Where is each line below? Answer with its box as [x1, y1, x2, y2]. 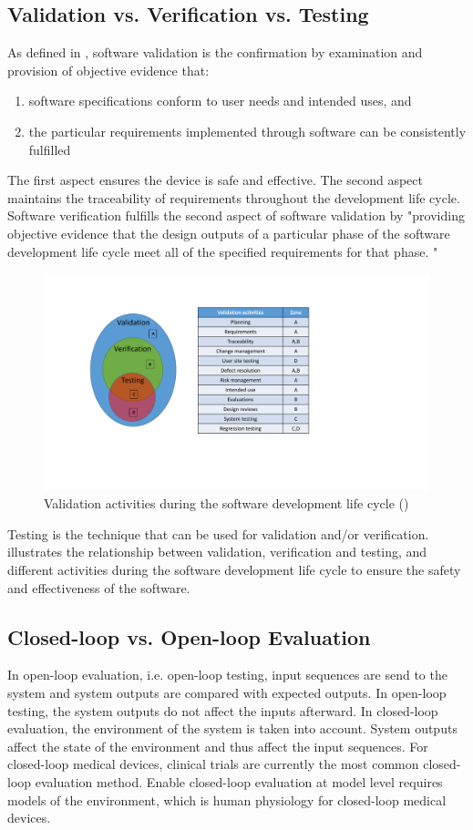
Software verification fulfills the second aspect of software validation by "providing [7, 206, 465, 225]
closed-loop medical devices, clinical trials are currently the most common [7, 754, 419, 774]
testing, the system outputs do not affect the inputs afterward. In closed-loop [7, 701, 438, 720]
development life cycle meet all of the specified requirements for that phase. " [7, 241, 438, 261]
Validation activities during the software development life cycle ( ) [44, 494, 409, 513]
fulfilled [28, 139, 71, 159]
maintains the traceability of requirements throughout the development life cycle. [7, 188, 460, 207]
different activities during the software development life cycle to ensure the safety [7, 560, 461, 579]
